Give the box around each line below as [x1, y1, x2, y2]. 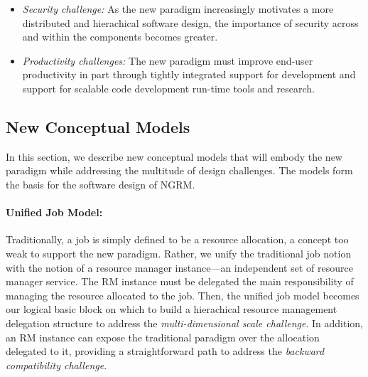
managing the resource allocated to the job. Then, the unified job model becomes [6, 287, 359, 302]
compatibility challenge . [6, 357, 107, 372]
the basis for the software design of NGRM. [6, 176, 195, 191]
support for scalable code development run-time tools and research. [22, 80, 315, 95]
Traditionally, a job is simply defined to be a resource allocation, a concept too [6, 232, 349, 247]
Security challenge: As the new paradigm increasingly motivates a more [22, 1, 334, 16]
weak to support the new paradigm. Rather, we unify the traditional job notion [6, 245, 352, 260]
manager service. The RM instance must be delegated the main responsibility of [6, 274, 354, 289]
